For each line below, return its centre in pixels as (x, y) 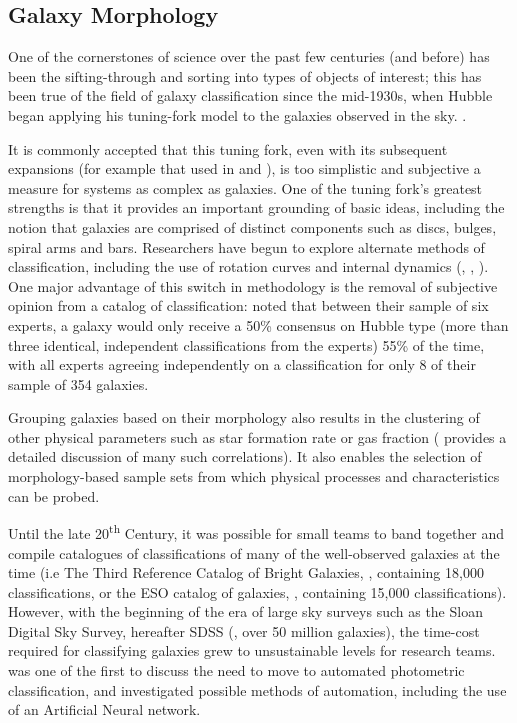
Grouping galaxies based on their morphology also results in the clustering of (244, 417)
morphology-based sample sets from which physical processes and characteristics (254, 476)
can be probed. (54, 495)
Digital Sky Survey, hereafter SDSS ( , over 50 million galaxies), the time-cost (244, 630)
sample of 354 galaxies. (78, 383)
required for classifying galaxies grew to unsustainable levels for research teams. (252, 650)
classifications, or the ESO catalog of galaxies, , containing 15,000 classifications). (257, 591)
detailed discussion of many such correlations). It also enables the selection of (245, 456)
